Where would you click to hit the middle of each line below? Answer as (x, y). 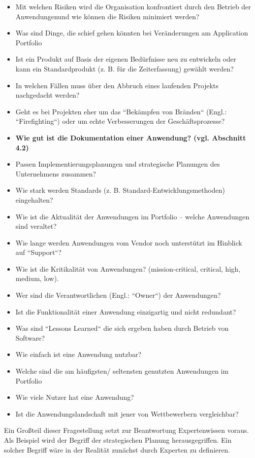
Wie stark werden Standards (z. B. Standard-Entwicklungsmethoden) (120, 190)
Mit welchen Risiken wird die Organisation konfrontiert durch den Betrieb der (133, 6)
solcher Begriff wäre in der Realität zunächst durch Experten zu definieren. (117, 449)
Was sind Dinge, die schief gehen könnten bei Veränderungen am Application (132, 33)
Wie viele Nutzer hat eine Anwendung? (75, 397)
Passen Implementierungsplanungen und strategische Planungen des (118, 164)
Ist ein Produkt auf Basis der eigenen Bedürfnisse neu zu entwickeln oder (126, 59)
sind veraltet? (36, 226)
